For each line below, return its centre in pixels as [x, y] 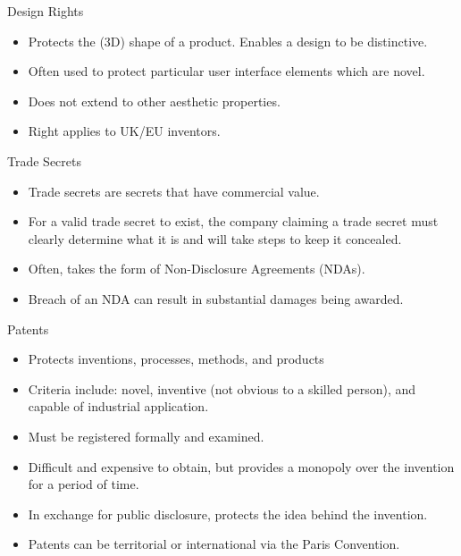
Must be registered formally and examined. [146, 436]
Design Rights [46, 11]
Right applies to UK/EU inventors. [124, 131]
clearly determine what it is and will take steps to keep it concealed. [215, 238]
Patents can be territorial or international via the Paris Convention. [214, 544]
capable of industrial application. [118, 406]
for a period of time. [84, 484]
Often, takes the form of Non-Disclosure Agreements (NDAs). [197, 269]
